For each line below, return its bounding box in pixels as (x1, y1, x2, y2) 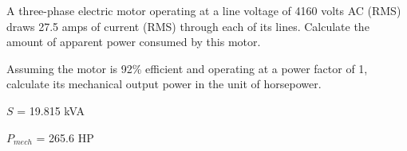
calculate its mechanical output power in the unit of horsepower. (6, 75, 322, 92)
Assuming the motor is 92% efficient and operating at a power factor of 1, (6, 60, 368, 76)
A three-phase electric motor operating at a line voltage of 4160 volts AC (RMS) (6, 2, 401, 18)
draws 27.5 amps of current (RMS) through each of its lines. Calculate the (6, 17, 369, 34)
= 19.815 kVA (17, 102, 85, 118)
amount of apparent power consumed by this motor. (6, 33, 261, 50)
